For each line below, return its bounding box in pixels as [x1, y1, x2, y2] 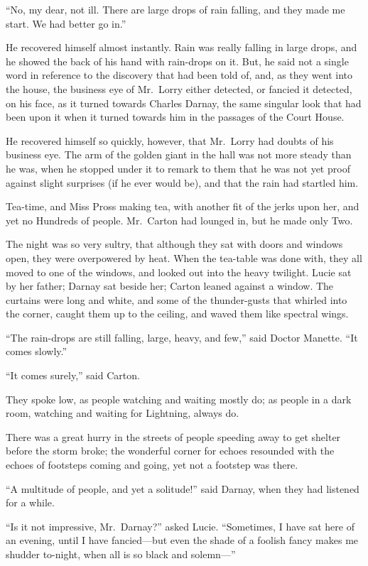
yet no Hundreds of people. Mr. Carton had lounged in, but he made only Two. [6, 212, 353, 227]
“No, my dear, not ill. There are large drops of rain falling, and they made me [6, 2, 345, 16]
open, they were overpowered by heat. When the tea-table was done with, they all [6, 250, 362, 265]
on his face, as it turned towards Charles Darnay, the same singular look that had [6, 95, 362, 110]
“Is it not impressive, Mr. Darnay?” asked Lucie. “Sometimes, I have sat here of [6, 518, 355, 533]
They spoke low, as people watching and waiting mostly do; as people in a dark [6, 391, 352, 406]
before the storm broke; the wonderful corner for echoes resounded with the [6, 443, 335, 458]
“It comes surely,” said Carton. [6, 368, 140, 383]
